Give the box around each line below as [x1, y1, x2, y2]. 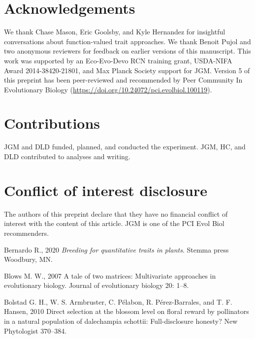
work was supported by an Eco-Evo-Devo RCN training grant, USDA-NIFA [4, 55, 232, 65]
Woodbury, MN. [4, 254, 53, 264]
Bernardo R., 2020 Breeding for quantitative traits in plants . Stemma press [4, 244, 229, 254]
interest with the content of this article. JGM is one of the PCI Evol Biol [4, 218, 224, 228]
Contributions [4, 113, 100, 133]
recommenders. [4, 227, 49, 238]
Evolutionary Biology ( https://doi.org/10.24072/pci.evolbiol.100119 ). [4, 84, 212, 94]
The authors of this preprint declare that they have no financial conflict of [4, 208, 228, 219]
